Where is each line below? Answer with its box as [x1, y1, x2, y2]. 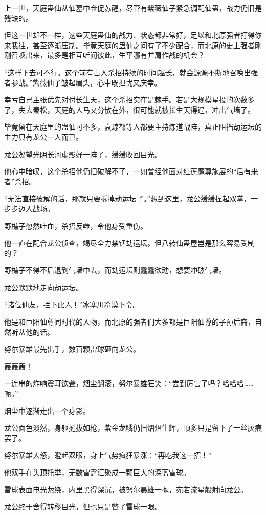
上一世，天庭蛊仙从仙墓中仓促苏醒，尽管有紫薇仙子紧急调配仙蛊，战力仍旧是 [4, 3, 262, 13]
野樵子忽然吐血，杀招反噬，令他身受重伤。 [4, 220, 147, 231]
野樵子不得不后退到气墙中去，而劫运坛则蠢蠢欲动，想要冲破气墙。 [4, 265, 226, 275]
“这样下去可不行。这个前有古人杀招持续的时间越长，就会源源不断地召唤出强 [4, 67, 258, 77]
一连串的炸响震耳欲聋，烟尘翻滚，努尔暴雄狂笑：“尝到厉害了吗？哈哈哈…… [4, 378, 254, 389]
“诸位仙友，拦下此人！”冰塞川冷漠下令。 [4, 299, 140, 310]
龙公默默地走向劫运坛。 [4, 282, 83, 292]
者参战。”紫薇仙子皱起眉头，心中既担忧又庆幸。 [4, 77, 162, 88]
